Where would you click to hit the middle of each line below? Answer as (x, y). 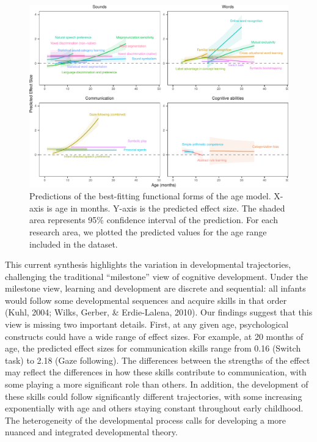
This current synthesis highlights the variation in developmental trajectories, (148, 264)
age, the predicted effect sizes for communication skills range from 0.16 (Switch (153, 348)
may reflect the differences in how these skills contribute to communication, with (156, 372)
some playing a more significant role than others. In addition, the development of (157, 384)
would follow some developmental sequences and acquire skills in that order (146, 300)
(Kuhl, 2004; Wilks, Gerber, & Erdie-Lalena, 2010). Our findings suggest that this (159, 312)
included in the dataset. (74, 244)
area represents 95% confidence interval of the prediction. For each (154, 220)
